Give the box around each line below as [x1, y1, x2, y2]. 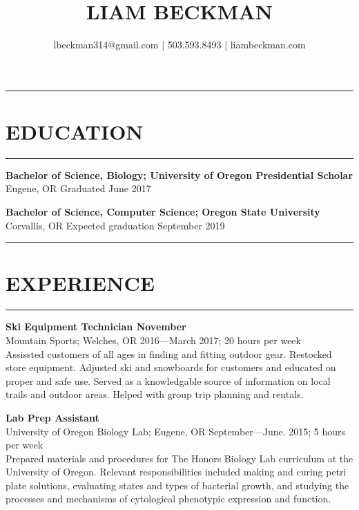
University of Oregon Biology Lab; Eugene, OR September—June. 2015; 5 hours [6, 424, 346, 438]
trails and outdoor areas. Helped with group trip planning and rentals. [6, 387, 304, 402]
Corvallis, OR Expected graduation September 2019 [6, 218, 225, 232]
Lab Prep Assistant [6, 410, 99, 424]
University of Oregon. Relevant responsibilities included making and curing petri [6, 464, 347, 479]
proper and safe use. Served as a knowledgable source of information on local [6, 373, 331, 388]
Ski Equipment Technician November [6, 319, 186, 334]
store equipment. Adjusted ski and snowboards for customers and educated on [6, 360, 336, 375]
